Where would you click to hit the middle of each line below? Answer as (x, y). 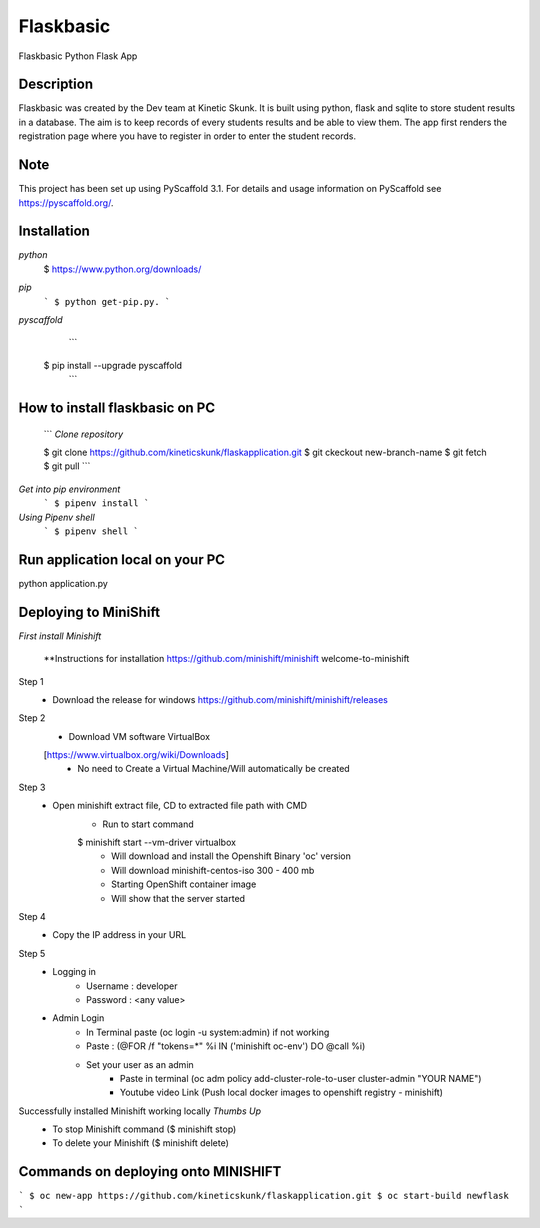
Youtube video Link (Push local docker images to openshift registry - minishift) (282, 1092)
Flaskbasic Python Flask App (78, 56)
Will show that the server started (178, 898)
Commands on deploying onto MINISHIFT (150, 1171)
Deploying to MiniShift (89, 611)
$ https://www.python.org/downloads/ (122, 269)
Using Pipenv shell (56, 517)
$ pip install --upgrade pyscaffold (113, 365)
